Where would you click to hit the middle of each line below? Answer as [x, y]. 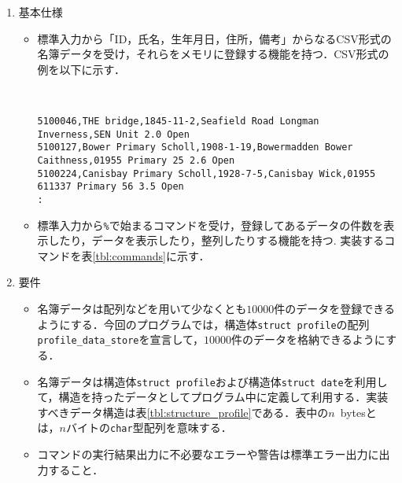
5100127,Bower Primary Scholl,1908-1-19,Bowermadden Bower [195, 147]
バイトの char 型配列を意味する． [149, 428]
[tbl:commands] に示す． [151, 255]
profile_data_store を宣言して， [121, 339]
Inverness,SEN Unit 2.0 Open [113, 134]
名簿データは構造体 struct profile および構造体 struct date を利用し [212, 381]
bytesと [358, 412]
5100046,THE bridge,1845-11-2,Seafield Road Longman [178, 121]
